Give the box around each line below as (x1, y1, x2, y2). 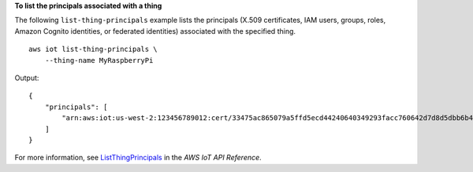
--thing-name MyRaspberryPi (44, 56, 154, 64)
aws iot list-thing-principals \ (28, 45, 158, 54)
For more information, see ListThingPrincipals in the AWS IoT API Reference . (14, 153, 262, 163)
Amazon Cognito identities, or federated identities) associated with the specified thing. (14, 26, 296, 35)
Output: (14, 73, 39, 82)
